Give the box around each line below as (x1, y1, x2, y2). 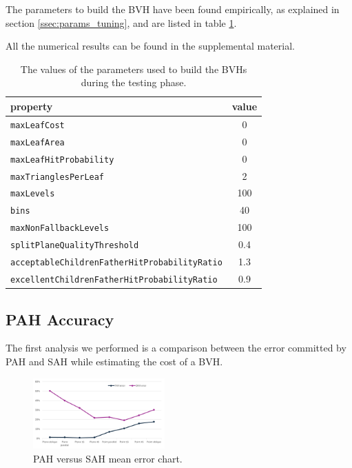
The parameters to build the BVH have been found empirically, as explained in (6, 2, 340, 16)
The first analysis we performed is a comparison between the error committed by (6, 340, 346, 355)
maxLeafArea (10, 137, 65, 147)
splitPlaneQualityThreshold (10, 241, 139, 251)
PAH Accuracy (6, 308, 114, 329)
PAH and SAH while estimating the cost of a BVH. (6, 354, 223, 368)
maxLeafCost (10, 120, 65, 130)
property (10, 99, 53, 113)
